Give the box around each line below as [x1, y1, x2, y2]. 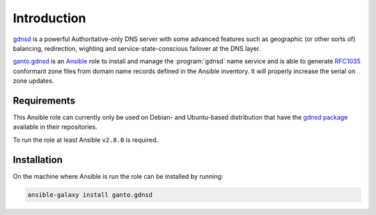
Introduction [13, 10, 86, 26]
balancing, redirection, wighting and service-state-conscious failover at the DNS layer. [13, 44, 261, 52]
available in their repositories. [13, 122, 97, 132]
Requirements [13, 95, 76, 106]
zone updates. [13, 77, 54, 85]
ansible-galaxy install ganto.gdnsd [27, 191, 153, 198]
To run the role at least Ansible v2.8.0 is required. [13, 136, 159, 144]
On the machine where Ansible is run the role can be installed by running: [13, 172, 224, 180]
